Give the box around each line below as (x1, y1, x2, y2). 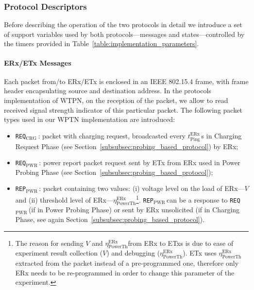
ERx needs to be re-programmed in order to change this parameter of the (15, 267, 235, 277)
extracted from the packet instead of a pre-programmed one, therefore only (15, 258, 239, 268)
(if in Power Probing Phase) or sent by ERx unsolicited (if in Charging (28, 205, 240, 215)
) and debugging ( (106, 248, 160, 258)
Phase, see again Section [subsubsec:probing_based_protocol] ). (15, 214, 205, 224)
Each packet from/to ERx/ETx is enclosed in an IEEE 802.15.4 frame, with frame (4, 76, 249, 86)
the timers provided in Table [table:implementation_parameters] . (4, 38, 199, 49)
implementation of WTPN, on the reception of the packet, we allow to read (4, 95, 228, 105)
